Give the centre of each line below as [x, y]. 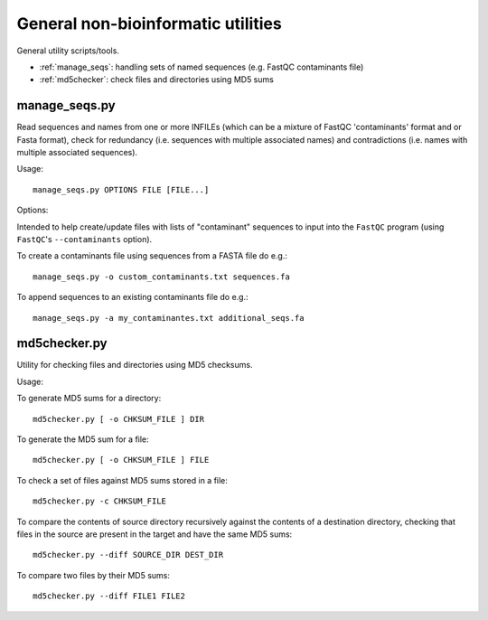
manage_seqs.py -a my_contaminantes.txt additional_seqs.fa [169, 318]
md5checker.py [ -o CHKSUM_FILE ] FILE [121, 460]
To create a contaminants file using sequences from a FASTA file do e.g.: [152, 256]
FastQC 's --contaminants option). [84, 239]
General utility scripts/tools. [68, 51]
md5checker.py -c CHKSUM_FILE [100, 501]
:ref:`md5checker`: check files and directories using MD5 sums [157, 80]
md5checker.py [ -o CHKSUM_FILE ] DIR [119, 419]
